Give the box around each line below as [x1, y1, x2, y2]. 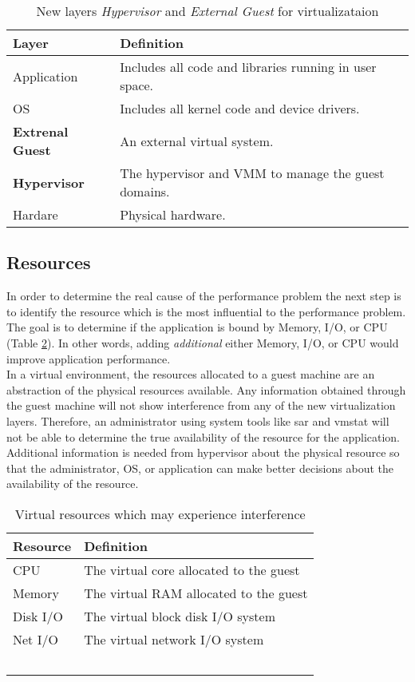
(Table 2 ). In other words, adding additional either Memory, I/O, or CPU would [6, 334, 399, 351]
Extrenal [13, 122, 69, 141]
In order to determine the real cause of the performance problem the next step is [6, 287, 401, 304]
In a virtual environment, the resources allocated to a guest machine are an [6, 366, 375, 383]
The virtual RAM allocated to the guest [84, 583, 308, 602]
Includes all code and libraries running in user [120, 57, 377, 76]
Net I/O [13, 629, 58, 648]
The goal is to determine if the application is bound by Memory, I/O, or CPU [6, 319, 388, 335]
